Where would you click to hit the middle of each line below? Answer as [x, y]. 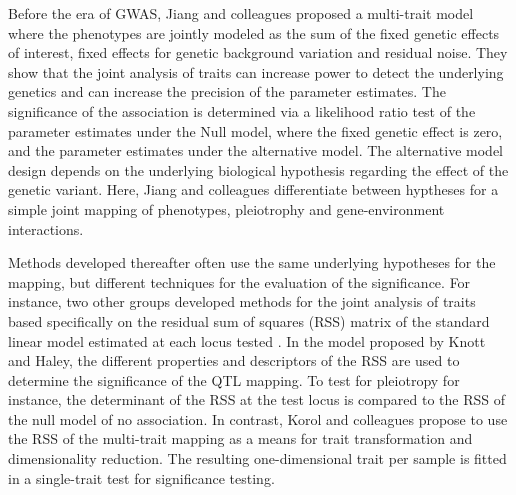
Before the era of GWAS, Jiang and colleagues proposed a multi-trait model [241, 13]
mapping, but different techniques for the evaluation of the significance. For [239, 281]
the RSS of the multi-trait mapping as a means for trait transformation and [240, 438]
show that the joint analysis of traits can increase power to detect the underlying [256, 71]
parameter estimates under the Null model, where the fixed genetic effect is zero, [255, 130]
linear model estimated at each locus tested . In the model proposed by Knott [247, 340]
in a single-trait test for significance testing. [141, 477]
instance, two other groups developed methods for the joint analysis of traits [242, 301]
